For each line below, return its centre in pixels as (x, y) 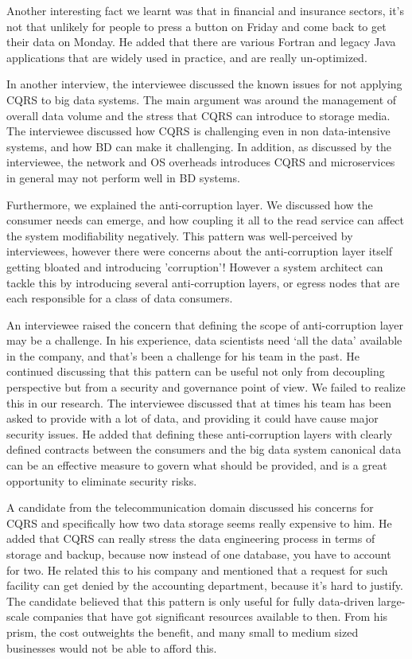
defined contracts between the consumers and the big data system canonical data (204, 449)
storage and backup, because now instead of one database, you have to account (199, 554)
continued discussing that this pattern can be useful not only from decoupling (196, 371)
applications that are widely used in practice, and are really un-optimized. (187, 57)
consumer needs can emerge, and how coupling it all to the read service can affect (206, 220)
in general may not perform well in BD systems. (123, 177)
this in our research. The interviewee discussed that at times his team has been (199, 402)
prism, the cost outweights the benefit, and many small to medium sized (183, 632)
